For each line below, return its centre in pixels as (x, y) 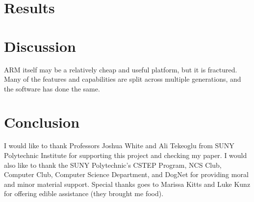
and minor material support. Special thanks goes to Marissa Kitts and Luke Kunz (127, 184)
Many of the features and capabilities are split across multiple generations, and (123, 79)
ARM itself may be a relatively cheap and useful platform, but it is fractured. (121, 69)
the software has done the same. (52, 88)
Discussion (40, 46)
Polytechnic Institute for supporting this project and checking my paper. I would (126, 155)
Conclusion (42, 122)
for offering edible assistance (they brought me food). (84, 193)
